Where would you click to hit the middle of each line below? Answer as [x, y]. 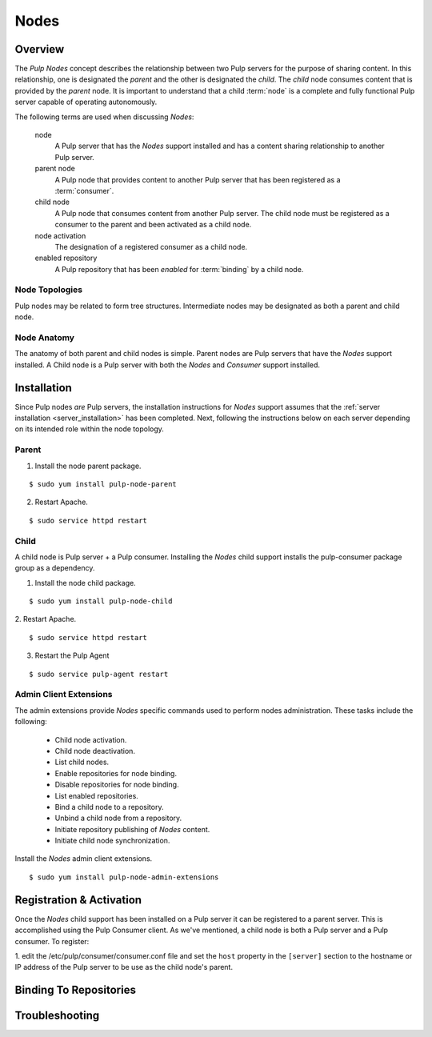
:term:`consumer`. [84, 190]
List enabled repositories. [97, 795]
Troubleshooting [57, 1016]
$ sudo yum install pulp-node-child [101, 601]
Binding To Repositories [75, 990]
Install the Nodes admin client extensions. [84, 859]
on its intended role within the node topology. [89, 429]
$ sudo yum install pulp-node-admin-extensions [124, 877]
